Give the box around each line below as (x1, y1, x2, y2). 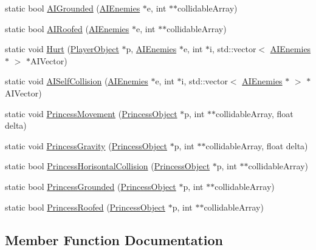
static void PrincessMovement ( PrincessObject (5, 107, 177, 120)
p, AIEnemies (126, 42, 177, 55)
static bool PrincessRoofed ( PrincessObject (5, 200, 165, 213)
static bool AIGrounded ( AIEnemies (5, 2, 140, 14)
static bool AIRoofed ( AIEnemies (5, 22, 129, 35)
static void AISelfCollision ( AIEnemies (5, 75, 148, 87)
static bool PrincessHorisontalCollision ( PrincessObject (5, 160, 210, 172)
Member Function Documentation (5, 230, 224, 249)
